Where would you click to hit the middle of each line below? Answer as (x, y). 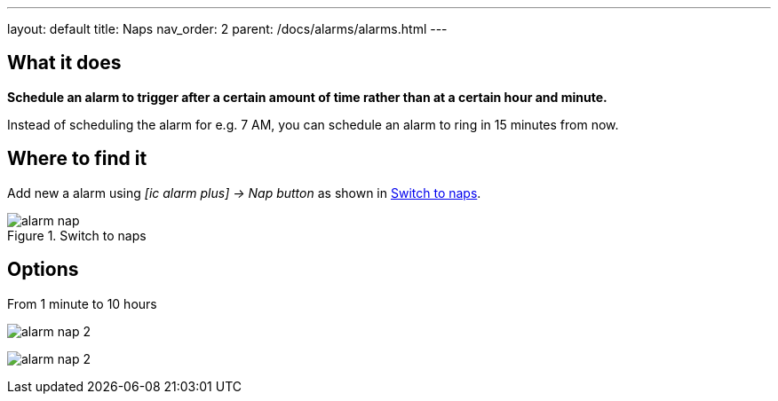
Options (43, 270)
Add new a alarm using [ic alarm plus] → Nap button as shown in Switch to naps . (244, 193)
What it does (64, 63)
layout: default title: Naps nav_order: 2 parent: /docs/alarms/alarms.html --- (227, 29)
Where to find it (77, 159)
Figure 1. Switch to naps (77, 235)
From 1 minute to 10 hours (82, 303)
